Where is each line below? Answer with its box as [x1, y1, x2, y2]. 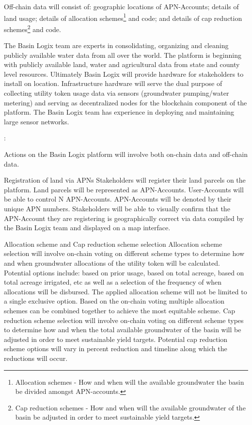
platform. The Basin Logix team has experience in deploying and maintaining [4, 107, 235, 117]
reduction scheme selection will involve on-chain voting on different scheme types [4, 315, 244, 325]
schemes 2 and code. [4, 22, 61, 34]
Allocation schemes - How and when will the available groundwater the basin [15, 376, 244, 387]
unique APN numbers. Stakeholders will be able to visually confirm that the [4, 204, 230, 213]
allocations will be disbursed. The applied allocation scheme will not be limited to [4, 286, 247, 296]
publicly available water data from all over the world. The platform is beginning [4, 50, 241, 60]
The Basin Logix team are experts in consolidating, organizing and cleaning [4, 40, 229, 51]
